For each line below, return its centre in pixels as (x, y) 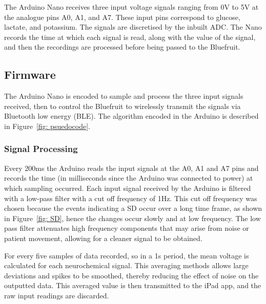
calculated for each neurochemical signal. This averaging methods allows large (126, 265)
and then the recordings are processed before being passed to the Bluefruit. (122, 47)
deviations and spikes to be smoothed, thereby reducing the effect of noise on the (131, 275)
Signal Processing (41, 149)
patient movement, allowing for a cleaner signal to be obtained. (103, 238)
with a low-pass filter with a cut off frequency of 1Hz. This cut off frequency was (131, 198)
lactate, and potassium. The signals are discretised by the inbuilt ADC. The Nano (133, 27)
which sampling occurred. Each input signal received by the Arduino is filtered (128, 188)
